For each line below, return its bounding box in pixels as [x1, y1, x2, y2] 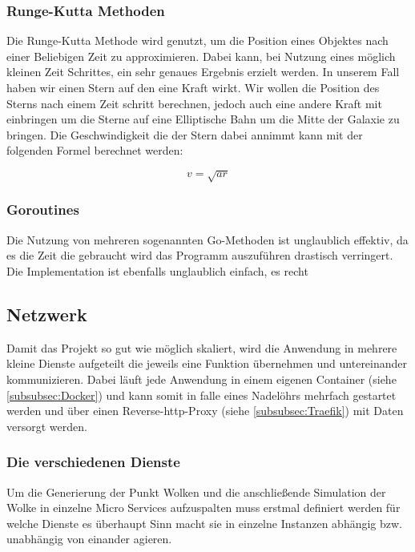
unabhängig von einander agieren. [6, 530, 172, 547]
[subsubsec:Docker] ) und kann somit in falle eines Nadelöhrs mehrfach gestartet [6, 386, 397, 403]
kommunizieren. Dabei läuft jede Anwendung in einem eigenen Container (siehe [6, 370, 397, 387]
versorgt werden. [6, 417, 87, 434]
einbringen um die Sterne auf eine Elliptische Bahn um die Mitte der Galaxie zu [6, 111, 400, 127]
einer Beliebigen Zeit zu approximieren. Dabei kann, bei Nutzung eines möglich [6, 47, 396, 64]
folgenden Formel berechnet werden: [6, 142, 183, 159]
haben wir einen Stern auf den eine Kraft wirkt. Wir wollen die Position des [6, 79, 380, 95]
